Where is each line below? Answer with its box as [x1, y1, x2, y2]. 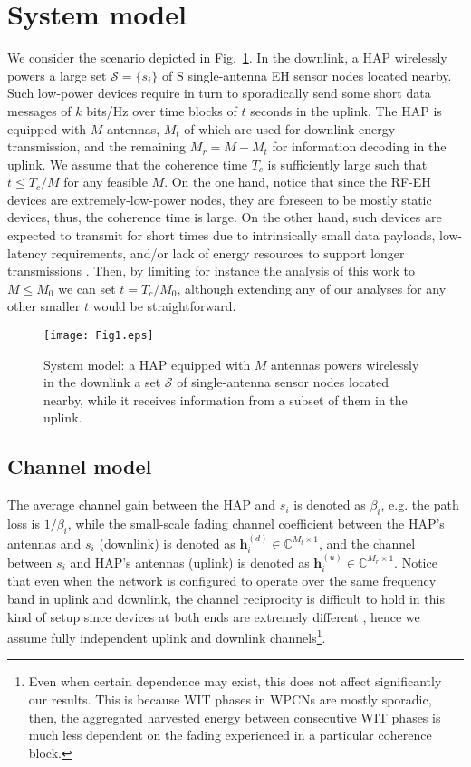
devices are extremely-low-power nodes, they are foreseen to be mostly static [7, 189, 432, 209]
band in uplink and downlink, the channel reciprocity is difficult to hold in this [7, 588, 445, 607]
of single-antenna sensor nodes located [177, 373, 389, 392]
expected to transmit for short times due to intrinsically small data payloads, [7, 226, 436, 245]
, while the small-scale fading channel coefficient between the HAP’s [67, 514, 445, 533]
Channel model [7, 452, 152, 481]
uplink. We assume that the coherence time [7, 154, 248, 173]
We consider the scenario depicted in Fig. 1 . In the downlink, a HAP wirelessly [7, 48, 447, 67]
